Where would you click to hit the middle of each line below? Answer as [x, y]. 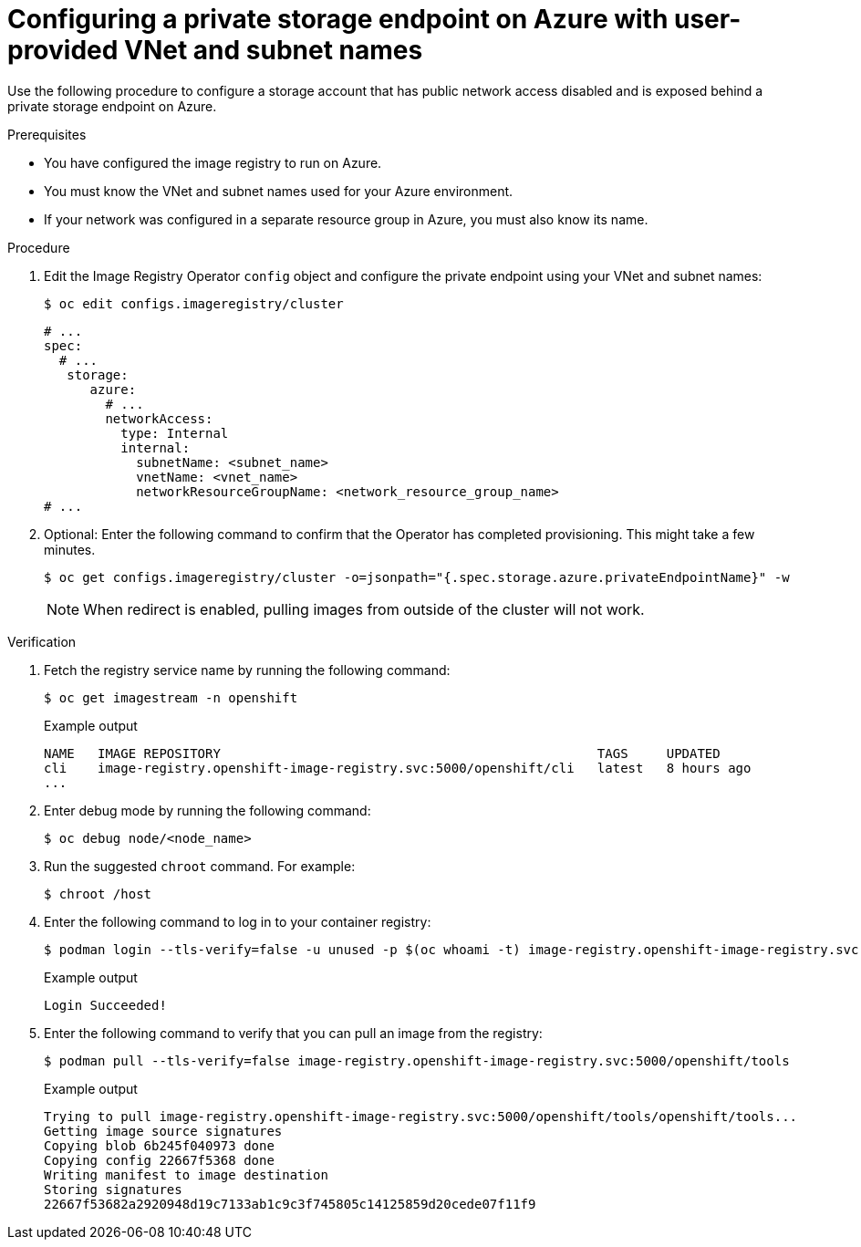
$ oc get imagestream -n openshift [171, 697]
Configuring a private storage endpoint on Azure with [338, 19]
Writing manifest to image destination [186, 1174]
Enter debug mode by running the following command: [207, 810]
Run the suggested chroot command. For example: [200, 866]
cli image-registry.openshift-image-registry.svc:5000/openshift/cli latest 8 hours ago [398, 768]
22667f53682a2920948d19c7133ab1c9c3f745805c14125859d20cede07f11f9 [290, 1204]
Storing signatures [113, 1189]
